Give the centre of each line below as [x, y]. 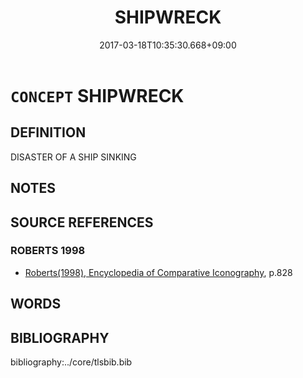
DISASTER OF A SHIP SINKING [73, 157]
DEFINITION [48, 132]
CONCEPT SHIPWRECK [97, 95]
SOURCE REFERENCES [82, 222]
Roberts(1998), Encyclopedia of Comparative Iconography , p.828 [158, 272]
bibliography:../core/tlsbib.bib [71, 362]
